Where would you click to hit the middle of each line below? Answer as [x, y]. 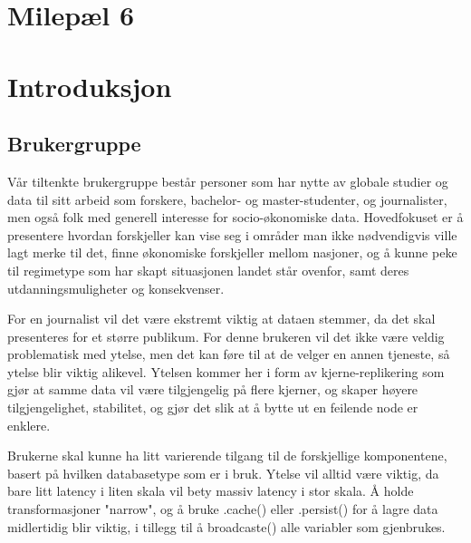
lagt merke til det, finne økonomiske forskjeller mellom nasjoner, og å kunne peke [232, 252]
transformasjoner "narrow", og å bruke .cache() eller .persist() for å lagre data [223, 509]
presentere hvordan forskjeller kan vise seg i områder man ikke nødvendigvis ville [232, 234]
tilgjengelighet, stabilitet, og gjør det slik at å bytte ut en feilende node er [213, 407]
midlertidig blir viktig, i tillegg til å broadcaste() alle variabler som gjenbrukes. [226, 526]
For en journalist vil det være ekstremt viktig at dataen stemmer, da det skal [221, 319]
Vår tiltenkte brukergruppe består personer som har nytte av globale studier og [228, 181]
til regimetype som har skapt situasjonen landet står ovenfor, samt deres [208, 270]
